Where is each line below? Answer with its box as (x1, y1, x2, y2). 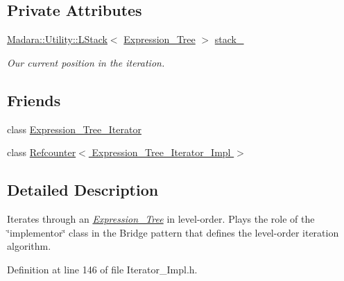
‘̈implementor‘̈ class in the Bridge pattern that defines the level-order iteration (7, 225, 339, 239)
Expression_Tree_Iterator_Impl (92, 145, 231, 160)
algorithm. (7, 239, 51, 253)
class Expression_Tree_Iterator (7, 121, 141, 136)
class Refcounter (7, 145, 76, 160)
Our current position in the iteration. (7, 55, 165, 69)
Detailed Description (7, 179, 159, 201)
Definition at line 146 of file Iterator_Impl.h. (7, 262, 198, 276)
